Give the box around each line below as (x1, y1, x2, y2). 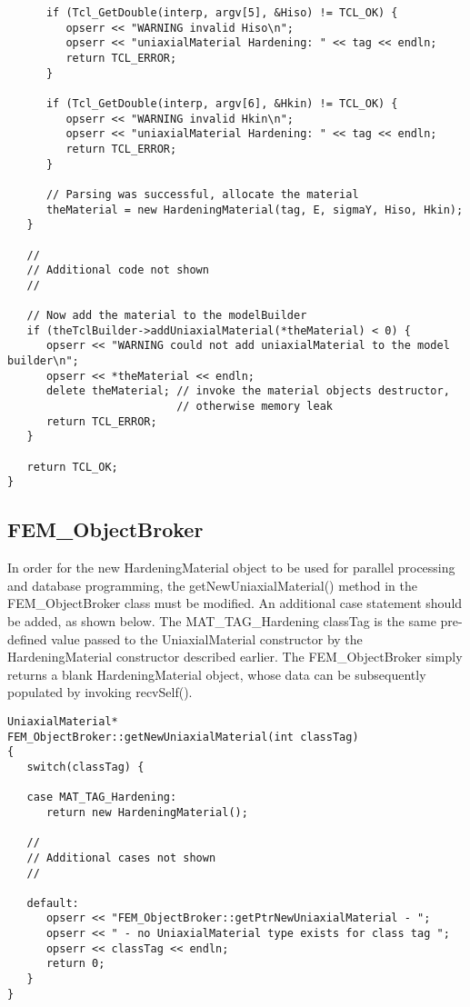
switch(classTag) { (26, 760, 145, 773)
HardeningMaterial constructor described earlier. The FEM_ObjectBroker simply (7, 647, 463, 666)
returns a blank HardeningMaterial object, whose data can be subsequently (7, 664, 426, 683)
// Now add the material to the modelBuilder (26, 309, 307, 323)
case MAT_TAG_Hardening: (26, 791, 177, 804)
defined (7, 629, 47, 648)
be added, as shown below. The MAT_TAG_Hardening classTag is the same (7, 611, 436, 630)
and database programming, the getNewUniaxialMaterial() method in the (7, 575, 417, 594)
